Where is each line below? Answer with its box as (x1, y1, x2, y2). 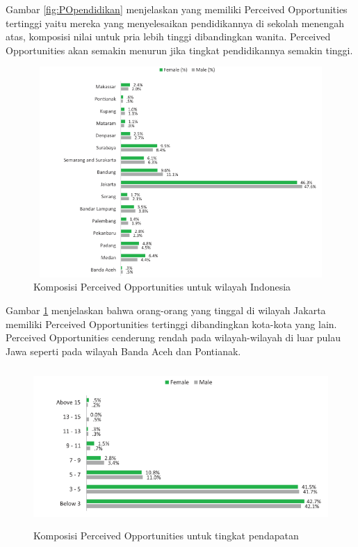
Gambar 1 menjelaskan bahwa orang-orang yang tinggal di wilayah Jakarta (6, 302, 326, 317)
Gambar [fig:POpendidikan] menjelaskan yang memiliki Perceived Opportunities (6, 2, 348, 16)
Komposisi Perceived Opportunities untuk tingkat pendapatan (33, 528, 299, 542)
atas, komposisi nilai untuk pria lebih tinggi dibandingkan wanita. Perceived (6, 29, 331, 44)
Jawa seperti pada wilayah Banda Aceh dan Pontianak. (6, 343, 241, 358)
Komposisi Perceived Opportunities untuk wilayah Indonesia (33, 279, 291, 294)
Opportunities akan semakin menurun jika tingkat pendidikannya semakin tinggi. (6, 42, 353, 57)
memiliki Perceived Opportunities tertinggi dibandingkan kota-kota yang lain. (6, 316, 337, 331)
